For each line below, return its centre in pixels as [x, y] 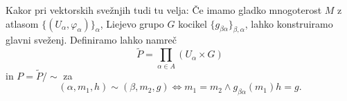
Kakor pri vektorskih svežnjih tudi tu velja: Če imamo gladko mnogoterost [164, 10]
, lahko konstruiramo [289, 23]
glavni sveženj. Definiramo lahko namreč [91, 40]
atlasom [22, 23]
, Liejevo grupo [132, 23]
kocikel [193, 23]
